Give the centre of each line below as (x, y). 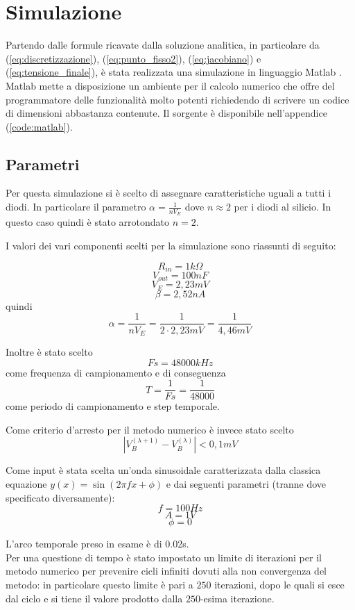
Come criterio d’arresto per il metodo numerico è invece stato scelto (150, 429)
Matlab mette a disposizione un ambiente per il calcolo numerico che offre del (170, 85)
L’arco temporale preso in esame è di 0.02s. (97, 544)
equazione (26, 484)
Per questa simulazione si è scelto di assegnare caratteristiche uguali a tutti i (168, 193)
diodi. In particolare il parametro (76, 207)
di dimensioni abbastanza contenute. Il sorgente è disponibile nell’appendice (166, 113)
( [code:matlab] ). (39, 126)
